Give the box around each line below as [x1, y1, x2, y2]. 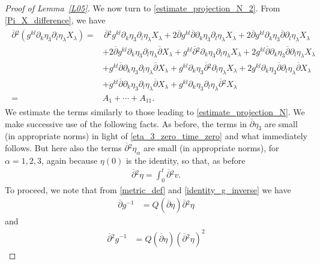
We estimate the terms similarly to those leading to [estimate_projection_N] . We [5, 106, 305, 118]
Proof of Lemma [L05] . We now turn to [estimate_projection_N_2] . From [5, 2, 280, 14]
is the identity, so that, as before [125, 154, 246, 166]
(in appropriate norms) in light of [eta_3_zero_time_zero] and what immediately [5, 130, 307, 142]
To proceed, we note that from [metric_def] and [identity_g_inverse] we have [5, 183, 291, 196]
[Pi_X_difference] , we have [5, 13, 106, 26]
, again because [41, 154, 98, 166]
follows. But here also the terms [5, 142, 122, 154]
